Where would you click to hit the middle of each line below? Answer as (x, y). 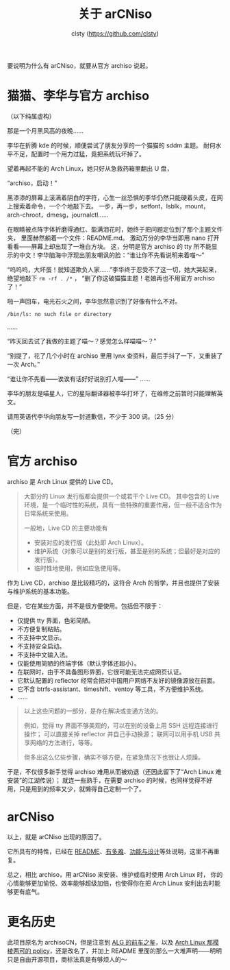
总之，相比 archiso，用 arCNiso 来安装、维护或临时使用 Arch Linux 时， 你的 (115, 874)
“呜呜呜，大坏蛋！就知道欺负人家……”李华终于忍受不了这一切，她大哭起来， (114, 269)
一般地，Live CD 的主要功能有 (66, 528)
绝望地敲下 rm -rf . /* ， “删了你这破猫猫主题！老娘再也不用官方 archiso (111, 278)
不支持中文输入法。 (44, 655)
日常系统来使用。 (48, 513)
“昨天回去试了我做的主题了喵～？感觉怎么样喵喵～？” (82, 341)
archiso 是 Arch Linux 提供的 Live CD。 (62, 481)
